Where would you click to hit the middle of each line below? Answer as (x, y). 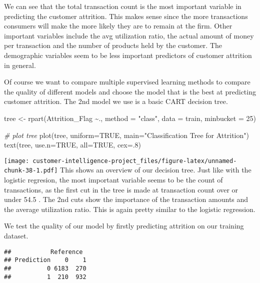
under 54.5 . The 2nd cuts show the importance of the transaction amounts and (126, 199)
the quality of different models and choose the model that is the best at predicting (130, 91)
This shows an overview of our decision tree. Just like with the (156, 170)
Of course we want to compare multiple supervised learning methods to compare (127, 82)
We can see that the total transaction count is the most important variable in (123, 6)
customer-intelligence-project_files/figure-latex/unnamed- (135, 161)
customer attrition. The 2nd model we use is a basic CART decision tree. (116, 101)
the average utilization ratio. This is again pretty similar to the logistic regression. (130, 209)
